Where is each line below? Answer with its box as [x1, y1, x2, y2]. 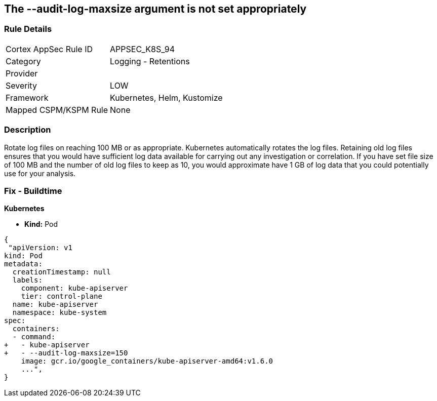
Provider [6, 68, 38, 78]
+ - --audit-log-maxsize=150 [4, 349, 128, 357]
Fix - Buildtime [4, 185, 62, 196]
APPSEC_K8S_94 [110, 44, 175, 54]
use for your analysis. [4, 169, 76, 178]
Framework [6, 92, 49, 103]
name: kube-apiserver [12, 300, 98, 309]
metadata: [4, 260, 43, 268]
